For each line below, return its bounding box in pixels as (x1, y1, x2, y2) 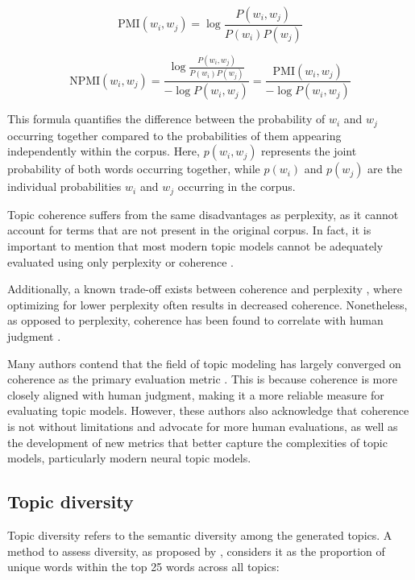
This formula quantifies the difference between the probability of (7, 110, 326, 127)
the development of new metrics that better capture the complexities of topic (7, 433, 388, 450)
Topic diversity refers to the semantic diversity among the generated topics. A (7, 526, 392, 543)
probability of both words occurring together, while (7, 160, 260, 177)
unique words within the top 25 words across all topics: (7, 558, 280, 575)
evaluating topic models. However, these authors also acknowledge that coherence (7, 402, 409, 419)
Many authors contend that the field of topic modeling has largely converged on (7, 354, 401, 371)
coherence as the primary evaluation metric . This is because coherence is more (7, 371, 397, 387)
